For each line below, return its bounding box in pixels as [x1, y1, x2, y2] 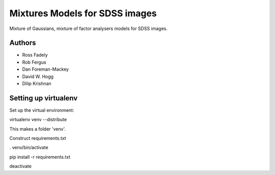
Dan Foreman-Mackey [22, 66, 69, 72]
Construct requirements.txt [9, 135, 66, 141]
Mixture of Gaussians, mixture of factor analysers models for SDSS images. [9, 25, 168, 32]
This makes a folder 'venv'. [9, 126, 66, 132]
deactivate [9, 163, 32, 169]
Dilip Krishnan [22, 80, 52, 86]
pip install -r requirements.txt [9, 154, 71, 160]
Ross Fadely [22, 52, 48, 58]
